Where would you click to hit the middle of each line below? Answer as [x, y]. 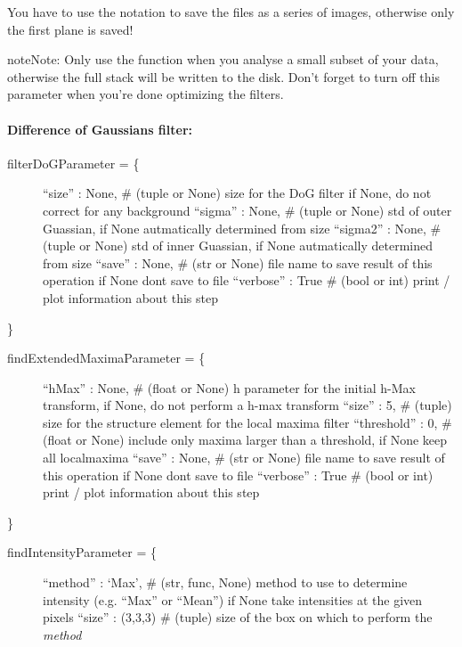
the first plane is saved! [70, 29]
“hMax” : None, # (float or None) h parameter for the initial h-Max [230, 387]
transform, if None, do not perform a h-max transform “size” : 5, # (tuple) [247, 405]
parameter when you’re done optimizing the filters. [146, 94]
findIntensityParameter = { [82, 552]
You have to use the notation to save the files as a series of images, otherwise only [231, 12]
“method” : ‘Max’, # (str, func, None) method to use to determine [225, 582]
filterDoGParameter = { [73, 163]
